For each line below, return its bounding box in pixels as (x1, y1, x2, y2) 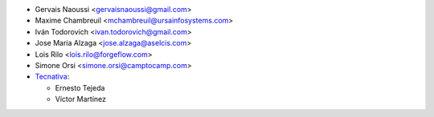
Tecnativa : (35, 72, 70, 82)
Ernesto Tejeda (55, 83, 105, 92)
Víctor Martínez (55, 95, 107, 104)
